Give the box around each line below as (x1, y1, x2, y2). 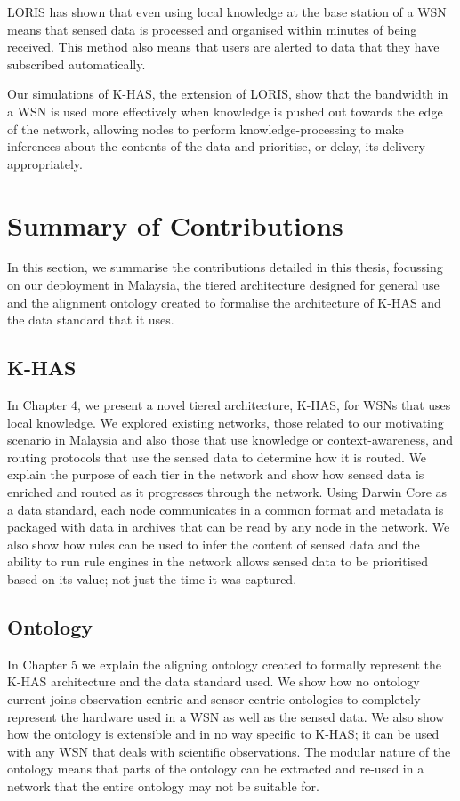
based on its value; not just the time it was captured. (7, 569, 297, 588)
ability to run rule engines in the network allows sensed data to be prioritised (7, 552, 429, 571)
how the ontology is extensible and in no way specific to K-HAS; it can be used (7, 725, 440, 743)
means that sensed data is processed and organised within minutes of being (7, 20, 417, 38)
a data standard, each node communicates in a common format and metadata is (7, 500, 444, 518)
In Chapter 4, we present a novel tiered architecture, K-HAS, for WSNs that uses (7, 396, 451, 414)
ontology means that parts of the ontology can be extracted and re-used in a (7, 759, 424, 778)
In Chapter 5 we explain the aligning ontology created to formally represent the (7, 654, 441, 673)
